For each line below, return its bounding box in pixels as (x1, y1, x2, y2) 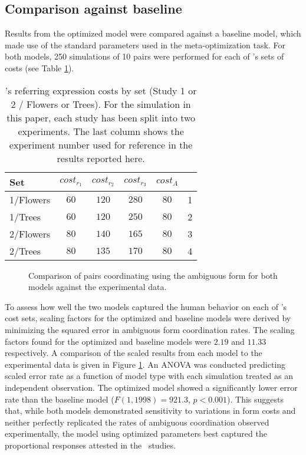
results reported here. (57, 151, 145, 165)
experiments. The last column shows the (18, 124, 184, 138)
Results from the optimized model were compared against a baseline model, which (5, 27, 301, 39)
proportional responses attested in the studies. (5, 438, 176, 451)
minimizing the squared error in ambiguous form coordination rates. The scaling (5, 323, 295, 335)
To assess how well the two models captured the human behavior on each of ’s (5, 300, 287, 312)
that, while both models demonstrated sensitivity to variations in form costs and (5, 404, 296, 417)
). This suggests (227, 393, 284, 405)
